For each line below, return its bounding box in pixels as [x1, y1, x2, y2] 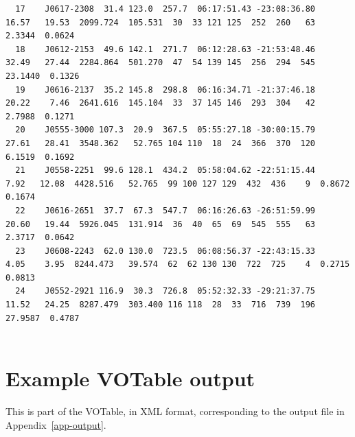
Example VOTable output [5, 364, 255, 392]
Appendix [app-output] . [5, 417, 106, 432]
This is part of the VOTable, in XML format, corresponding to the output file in [5, 403, 345, 418]
